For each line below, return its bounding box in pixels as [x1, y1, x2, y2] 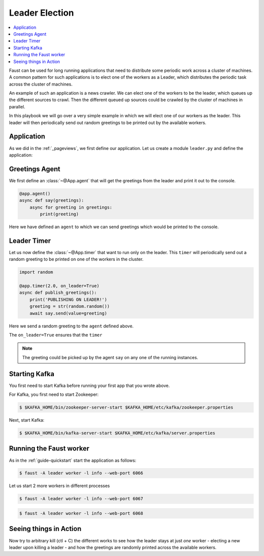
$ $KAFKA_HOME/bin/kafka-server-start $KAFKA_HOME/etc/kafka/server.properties [19, 430, 216, 436]
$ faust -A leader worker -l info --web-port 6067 [19, 496, 144, 502]
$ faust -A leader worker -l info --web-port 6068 [19, 511, 144, 516]
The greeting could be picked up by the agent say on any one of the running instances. [22, 354, 198, 360]
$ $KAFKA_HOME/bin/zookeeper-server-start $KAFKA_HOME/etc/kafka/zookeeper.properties [19, 405, 234, 410]
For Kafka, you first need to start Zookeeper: [9, 391, 99, 398]
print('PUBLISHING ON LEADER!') [29, 297, 108, 302]
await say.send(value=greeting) [29, 310, 108, 316]
